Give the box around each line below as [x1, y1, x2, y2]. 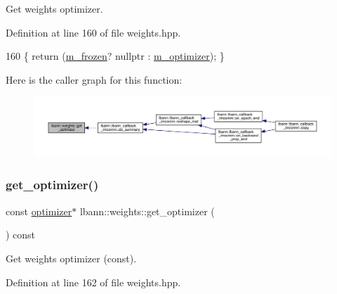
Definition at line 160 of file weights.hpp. [6, 25, 181, 39]
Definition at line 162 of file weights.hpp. [6, 274, 181, 289]
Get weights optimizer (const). [6, 250, 137, 265]
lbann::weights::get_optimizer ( [79, 203, 215, 218]
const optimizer [6, 203, 72, 218]
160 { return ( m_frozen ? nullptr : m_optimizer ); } [6, 49, 225, 63]
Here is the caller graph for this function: [6, 72, 183, 87]
